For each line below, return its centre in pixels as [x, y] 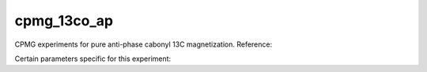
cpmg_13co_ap [64, 21]
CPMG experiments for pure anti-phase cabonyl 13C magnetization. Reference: [144, 44]
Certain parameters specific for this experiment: [93, 59]
